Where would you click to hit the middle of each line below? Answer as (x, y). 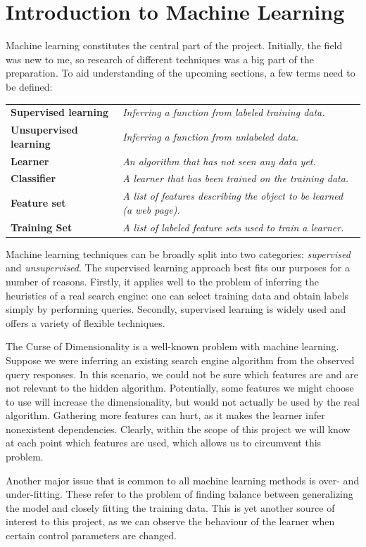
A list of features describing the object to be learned (233, 196)
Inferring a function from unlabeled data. (211, 136)
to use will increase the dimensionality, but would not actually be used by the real (183, 401)
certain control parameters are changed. (91, 535)
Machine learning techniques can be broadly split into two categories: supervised (178, 253)
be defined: (29, 86)
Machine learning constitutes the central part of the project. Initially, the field (174, 45)
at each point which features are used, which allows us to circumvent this (164, 443)
